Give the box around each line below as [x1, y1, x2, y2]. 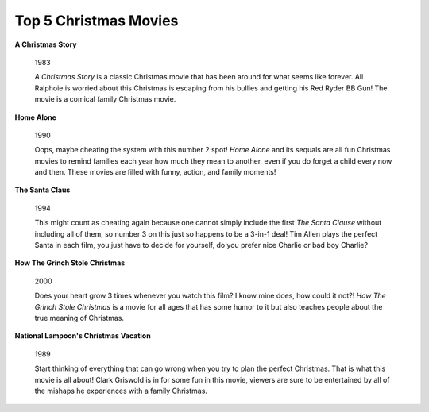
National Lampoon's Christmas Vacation [14, 331, 151, 341]
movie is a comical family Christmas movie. [34, 94, 176, 104]
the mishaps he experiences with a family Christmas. [34, 386, 208, 395]
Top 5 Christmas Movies [14, 12, 179, 29]
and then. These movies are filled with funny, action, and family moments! [34, 167, 276, 177]
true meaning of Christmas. [34, 313, 125, 322]
